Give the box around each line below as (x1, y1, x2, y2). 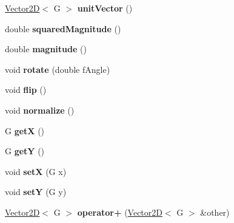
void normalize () (5, 103, 75, 116)
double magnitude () (5, 43, 87, 55)
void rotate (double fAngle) (5, 63, 110, 75)
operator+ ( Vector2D (77, 205, 162, 218)
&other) (200, 205, 230, 218)
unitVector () (77, 2, 133, 14)
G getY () (5, 145, 45, 157)
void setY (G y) (5, 185, 67, 198)
